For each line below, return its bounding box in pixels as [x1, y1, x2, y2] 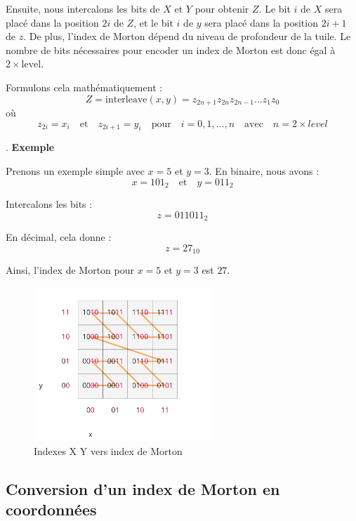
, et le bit [133, 15, 173, 29]
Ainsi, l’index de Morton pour [6, 263, 134, 277]
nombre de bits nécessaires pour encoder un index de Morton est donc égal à [6, 42, 336, 57]
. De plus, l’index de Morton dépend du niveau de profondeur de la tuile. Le [23, 29, 351, 44]
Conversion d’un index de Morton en [6, 478, 280, 500]
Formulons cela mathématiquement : [6, 79, 163, 94]
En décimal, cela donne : [6, 230, 112, 244]
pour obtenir [195, 1, 249, 15]
